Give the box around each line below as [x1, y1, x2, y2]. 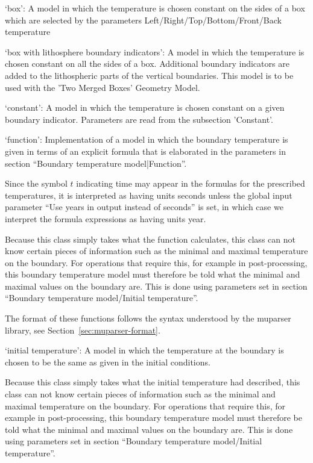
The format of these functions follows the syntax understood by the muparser [5, 312, 291, 325]
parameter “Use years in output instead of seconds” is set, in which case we [5, 200, 283, 213]
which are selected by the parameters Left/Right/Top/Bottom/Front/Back [5, 13, 282, 26]
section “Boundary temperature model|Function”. [5, 157, 187, 169]
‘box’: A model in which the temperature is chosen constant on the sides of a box [5, 2, 305, 14]
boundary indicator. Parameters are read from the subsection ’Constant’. [5, 113, 273, 125]
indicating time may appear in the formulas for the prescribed [76, 177, 305, 190]
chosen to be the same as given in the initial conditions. [5, 355, 210, 368]
